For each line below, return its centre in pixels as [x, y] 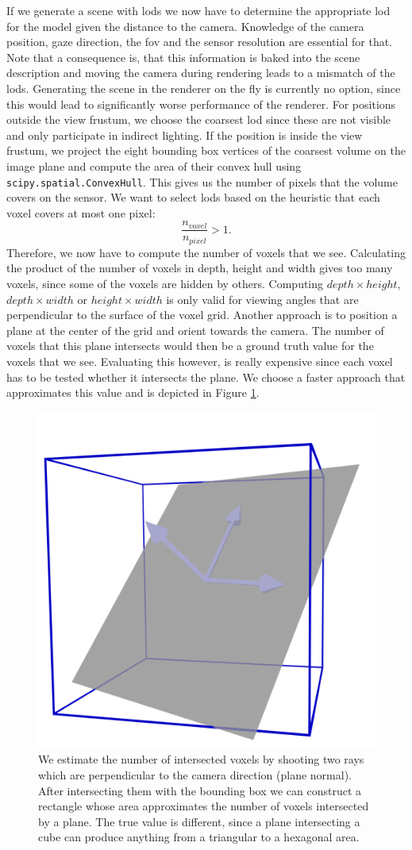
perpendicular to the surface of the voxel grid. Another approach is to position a [202, 315]
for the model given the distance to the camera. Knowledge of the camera [185, 26]
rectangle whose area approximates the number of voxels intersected [204, 806]
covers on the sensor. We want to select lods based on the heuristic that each [193, 197]
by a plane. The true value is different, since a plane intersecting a [199, 821]
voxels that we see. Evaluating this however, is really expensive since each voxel [200, 362]
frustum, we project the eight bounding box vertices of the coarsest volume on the [206, 150]
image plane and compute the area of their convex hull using [154, 165]
